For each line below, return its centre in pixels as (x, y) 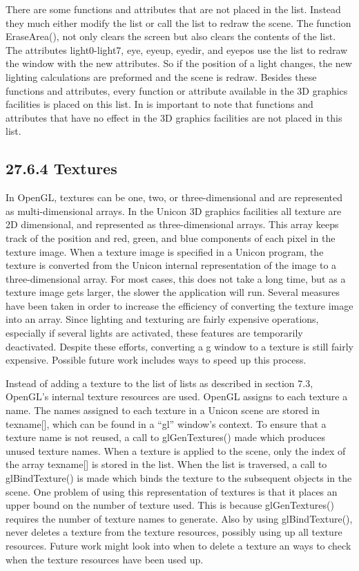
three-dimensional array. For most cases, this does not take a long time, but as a (176, 278)
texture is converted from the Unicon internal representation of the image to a (171, 265)
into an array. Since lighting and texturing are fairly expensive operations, (162, 319)
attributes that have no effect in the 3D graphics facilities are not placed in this (174, 117)
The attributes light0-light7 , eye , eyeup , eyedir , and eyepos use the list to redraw (177, 49)
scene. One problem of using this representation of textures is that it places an (172, 491)
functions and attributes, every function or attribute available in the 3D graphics (177, 90)
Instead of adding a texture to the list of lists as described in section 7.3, (159, 383)
